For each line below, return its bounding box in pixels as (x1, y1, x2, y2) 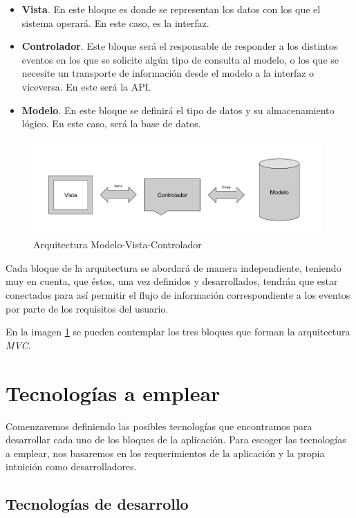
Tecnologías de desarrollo (6, 493, 189, 515)
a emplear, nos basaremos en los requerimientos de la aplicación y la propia (6, 445, 325, 460)
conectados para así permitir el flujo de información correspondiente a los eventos (6, 288, 350, 302)
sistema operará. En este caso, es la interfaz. (21, 15, 209, 30)
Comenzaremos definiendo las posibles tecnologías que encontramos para (6, 418, 312, 433)
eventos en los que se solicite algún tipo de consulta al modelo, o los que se (21, 52, 339, 66)
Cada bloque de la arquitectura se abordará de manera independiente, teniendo (6, 260, 341, 275)
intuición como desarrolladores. (6, 459, 137, 474)
